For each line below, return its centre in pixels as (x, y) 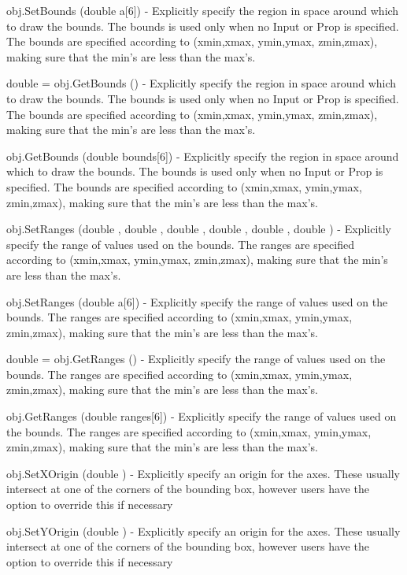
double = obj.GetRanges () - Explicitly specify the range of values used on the (196, 359)
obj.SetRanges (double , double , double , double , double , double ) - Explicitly (199, 229)
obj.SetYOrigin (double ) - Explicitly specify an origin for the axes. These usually (203, 530)
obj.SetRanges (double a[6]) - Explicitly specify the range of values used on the (197, 301)
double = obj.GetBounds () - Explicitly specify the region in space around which (202, 83)
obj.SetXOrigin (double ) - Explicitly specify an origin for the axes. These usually (203, 473)
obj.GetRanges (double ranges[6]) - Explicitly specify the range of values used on (202, 416)
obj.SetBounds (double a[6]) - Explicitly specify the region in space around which (203, 10)
